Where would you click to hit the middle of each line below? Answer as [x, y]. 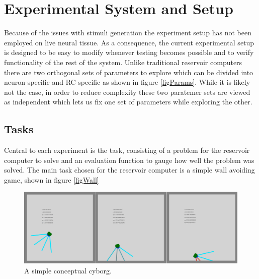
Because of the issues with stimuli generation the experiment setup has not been [128, 33]
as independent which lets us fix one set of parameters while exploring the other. [128, 102]
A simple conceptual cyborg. [68, 271]
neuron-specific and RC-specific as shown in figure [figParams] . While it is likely [127, 82]
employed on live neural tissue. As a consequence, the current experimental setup [129, 42]
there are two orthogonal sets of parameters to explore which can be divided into [129, 72]
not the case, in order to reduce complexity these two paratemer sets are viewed [127, 92]
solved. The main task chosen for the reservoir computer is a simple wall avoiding [129, 170]
